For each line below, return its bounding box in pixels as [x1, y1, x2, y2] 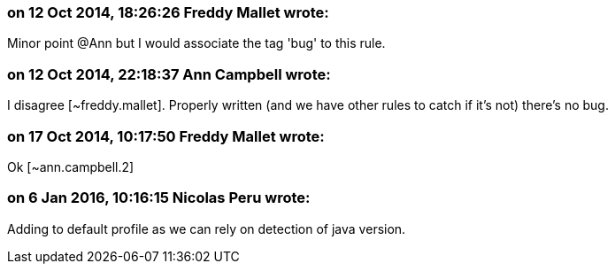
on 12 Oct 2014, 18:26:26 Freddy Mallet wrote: [7, 4, 329, 21]
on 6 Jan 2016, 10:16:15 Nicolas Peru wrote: [7, 189, 311, 207]
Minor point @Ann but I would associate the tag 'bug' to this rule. [7, 35, 386, 51]
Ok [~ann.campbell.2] [7, 159, 135, 174]
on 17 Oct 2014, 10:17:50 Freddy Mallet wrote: [7, 127, 325, 145]
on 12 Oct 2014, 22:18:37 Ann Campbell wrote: [7, 65, 331, 83]
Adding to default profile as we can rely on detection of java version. [7, 221, 406, 236]
